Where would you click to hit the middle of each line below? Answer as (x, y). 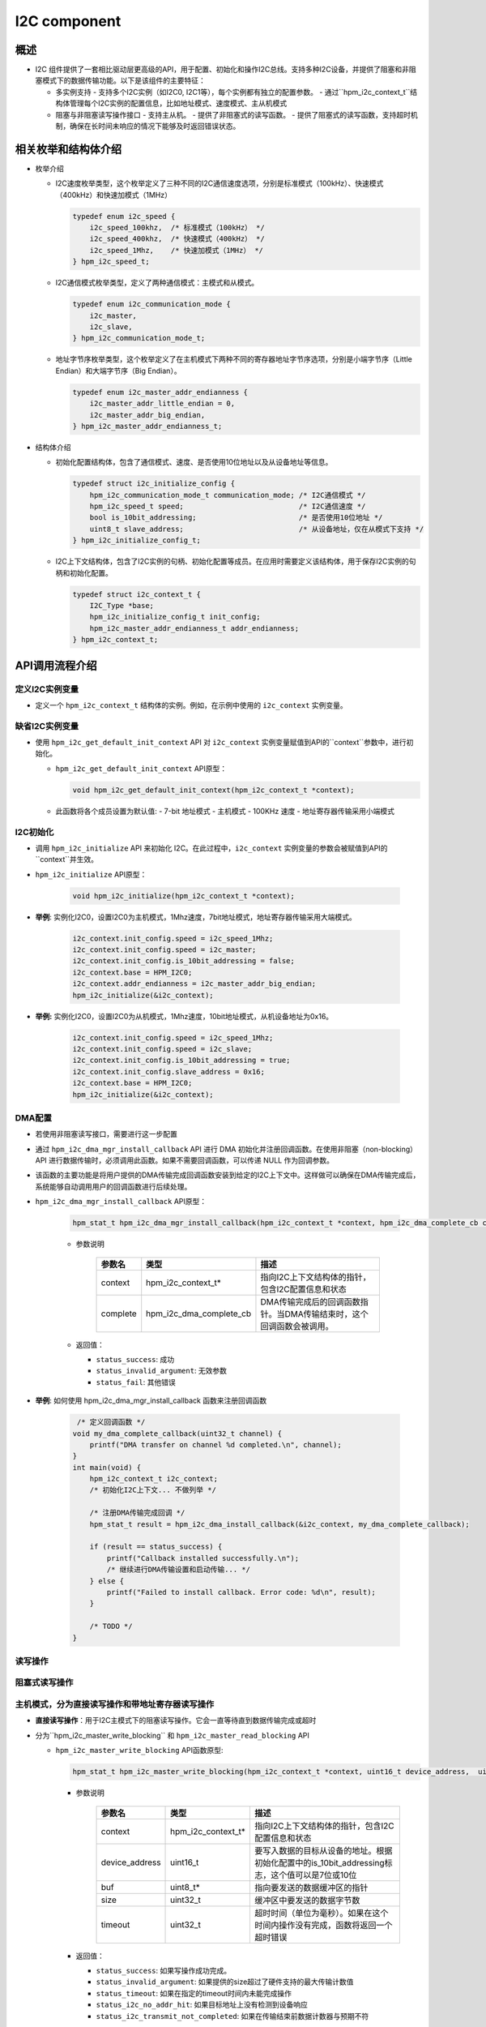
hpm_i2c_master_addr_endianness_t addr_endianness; (194, 628)
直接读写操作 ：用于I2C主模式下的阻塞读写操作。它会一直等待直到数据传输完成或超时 (176, 1721)
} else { (107, 1581)
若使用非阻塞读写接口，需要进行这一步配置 (106, 1134)
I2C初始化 (34, 832)
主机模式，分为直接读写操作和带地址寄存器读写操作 (115, 1704)
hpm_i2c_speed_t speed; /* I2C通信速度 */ (228, 506)
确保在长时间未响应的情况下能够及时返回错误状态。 (155, 126)
